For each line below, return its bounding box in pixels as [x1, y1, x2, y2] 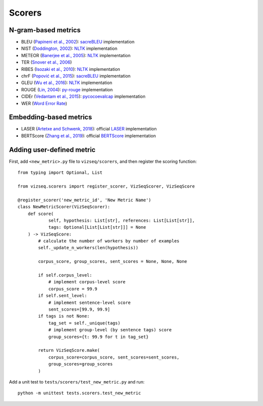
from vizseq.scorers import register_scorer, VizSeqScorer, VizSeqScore [18, 183, 195, 189]
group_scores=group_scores [48, 362, 113, 367]
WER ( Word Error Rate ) [21, 100, 68, 106]
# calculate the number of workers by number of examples [38, 238, 180, 244]
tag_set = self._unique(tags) [48, 320, 121, 326]
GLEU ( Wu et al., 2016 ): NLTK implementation [21, 80, 113, 85]
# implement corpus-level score [48, 279, 126, 285]
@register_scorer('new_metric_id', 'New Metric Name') [18, 197, 151, 203]
